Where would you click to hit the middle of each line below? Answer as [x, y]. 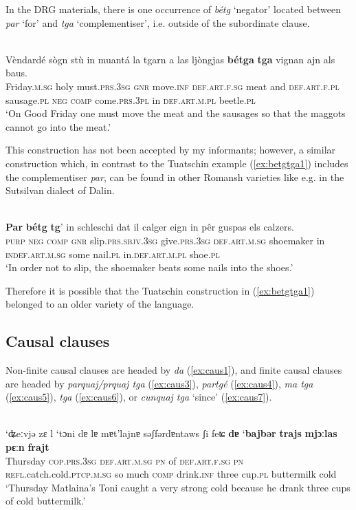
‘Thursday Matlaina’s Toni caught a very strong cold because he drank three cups [178, 487]
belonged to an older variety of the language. [100, 304]
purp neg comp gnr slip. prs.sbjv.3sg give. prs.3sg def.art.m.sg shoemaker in [165, 240]
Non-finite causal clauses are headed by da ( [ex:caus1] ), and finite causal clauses [174, 370]
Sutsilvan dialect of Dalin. [60, 190]
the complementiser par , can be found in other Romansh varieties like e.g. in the [175, 177]
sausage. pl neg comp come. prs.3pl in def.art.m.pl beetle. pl [131, 99]
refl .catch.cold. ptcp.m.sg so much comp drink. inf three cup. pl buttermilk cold [171, 474]
